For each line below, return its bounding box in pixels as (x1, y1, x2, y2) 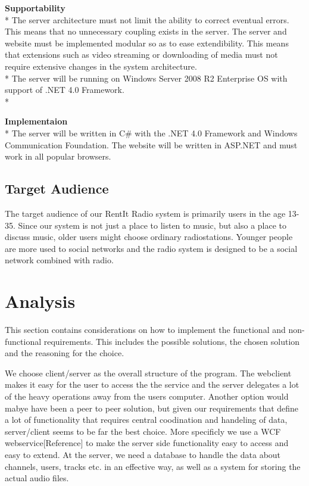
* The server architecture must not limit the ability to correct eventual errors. (5, 13, 289, 26)
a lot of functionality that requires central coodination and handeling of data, (5, 413, 288, 426)
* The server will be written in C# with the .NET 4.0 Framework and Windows (5, 126, 298, 139)
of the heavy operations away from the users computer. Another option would (5, 390, 289, 402)
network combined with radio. (5, 254, 114, 266)
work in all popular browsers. (5, 150, 111, 163)
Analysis (5, 289, 76, 313)
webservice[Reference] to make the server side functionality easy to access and (5, 437, 289, 449)
